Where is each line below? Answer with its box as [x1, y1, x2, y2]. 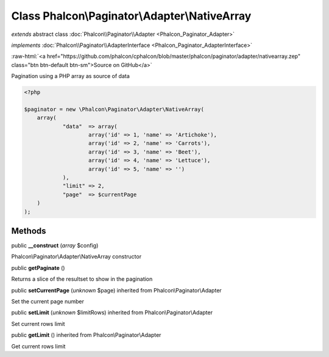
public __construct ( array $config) [11, 242, 99, 249]
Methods [11, 225, 46, 236]
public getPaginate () [11, 264, 65, 271]
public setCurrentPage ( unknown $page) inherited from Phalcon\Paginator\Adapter [11, 286, 222, 294]
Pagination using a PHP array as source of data [11, 72, 130, 80]
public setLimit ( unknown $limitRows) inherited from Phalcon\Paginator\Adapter [11, 309, 213, 316]
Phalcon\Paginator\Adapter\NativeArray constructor [11, 253, 142, 260]
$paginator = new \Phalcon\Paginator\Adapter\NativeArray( [24, 105, 204, 113]
